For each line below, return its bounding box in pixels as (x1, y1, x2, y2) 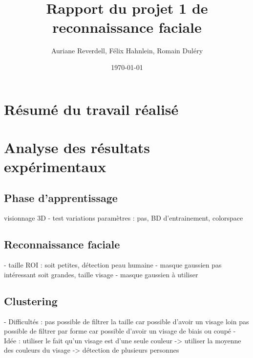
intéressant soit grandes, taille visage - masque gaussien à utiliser (4, 269, 198, 279)
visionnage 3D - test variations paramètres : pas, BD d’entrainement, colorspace (4, 213, 243, 223)
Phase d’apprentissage (4, 190, 118, 205)
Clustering (4, 293, 58, 308)
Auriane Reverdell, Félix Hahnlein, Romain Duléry (51, 45, 203, 56)
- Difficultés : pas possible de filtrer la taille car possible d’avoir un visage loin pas (4, 316, 249, 326)
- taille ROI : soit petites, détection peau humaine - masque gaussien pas (4, 260, 222, 270)
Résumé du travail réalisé (4, 99, 179, 119)
